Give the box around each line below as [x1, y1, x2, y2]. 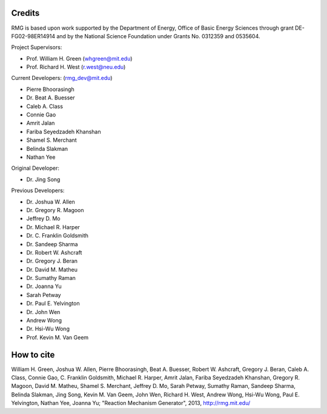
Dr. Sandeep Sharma [26, 240, 78, 248]
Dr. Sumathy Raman [26, 275, 76, 282]
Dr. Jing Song [26, 176, 61, 183]
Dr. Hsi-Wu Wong [26, 325, 70, 333]
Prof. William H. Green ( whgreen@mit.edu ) [26, 55, 133, 62]
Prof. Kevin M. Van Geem [26, 333, 89, 341]
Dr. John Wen [26, 308, 61, 315]
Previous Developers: [11, 187, 65, 194]
